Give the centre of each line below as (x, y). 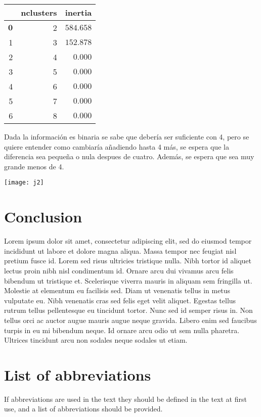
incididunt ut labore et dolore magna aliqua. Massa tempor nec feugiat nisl (120, 250)
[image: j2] (24, 183)
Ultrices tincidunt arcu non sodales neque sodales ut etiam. (96, 340)
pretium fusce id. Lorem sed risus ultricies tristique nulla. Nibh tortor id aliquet (128, 261)
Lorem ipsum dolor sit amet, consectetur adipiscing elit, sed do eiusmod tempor (128, 241)
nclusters (39, 12)
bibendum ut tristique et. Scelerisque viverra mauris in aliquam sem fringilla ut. (128, 280)
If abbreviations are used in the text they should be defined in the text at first (125, 399)
